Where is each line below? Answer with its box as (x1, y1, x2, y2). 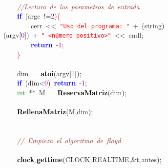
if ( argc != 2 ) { (17, 11, 61, 21)
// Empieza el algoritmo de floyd (17, 135, 121, 146)
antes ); (141, 154, 162, 165)
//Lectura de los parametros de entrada (17, 1, 140, 11)
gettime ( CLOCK (37, 154, 90, 165)
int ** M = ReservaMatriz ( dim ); (17, 87, 126, 98)
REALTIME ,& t (92, 154, 139, 165)
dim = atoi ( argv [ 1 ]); (17, 68, 82, 78)
